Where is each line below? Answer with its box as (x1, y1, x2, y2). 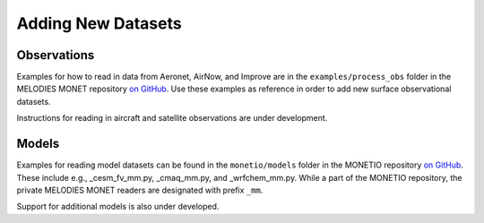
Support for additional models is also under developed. (16, 202, 220, 212)
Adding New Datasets (16, 13, 183, 33)
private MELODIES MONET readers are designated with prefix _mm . (16, 184, 264, 195)
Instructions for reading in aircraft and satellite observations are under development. (16, 113, 328, 124)
